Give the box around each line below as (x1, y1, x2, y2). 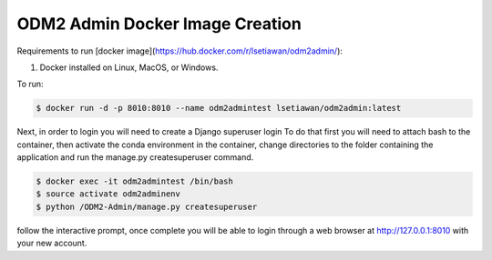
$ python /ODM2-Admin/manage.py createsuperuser (36, 201, 258, 212)
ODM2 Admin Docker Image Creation (16, 14, 302, 34)
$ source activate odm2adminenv (36, 189, 181, 199)
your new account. (16, 237, 87, 249)
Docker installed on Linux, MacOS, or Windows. (39, 62, 219, 73)
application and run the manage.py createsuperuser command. (16, 152, 254, 163)
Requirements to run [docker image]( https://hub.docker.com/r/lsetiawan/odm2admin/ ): (16, 45, 343, 56)
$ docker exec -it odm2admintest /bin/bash (36, 176, 234, 186)
